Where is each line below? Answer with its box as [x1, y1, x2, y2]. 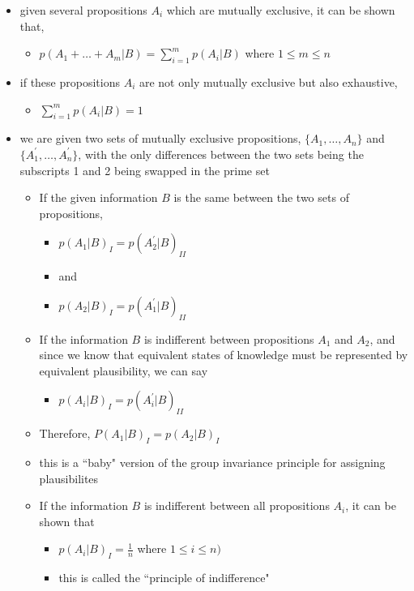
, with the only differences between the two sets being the [78, 145, 364, 162]
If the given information [39, 189, 158, 206]
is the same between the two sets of [173, 189, 349, 206]
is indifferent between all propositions [143, 497, 330, 514]
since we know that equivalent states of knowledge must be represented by [39, 346, 408, 363]
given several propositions [19, 2, 147, 18]
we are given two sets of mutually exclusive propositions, [19, 130, 301, 147]
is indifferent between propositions [143, 330, 314, 347]
